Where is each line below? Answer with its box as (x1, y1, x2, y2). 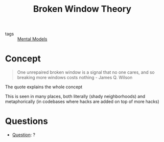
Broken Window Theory (33, 3, 132, 15)
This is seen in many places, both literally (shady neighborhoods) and (5, 94, 145, 100)
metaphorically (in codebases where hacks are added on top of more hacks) (5, 99, 160, 104)
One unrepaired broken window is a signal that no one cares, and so (17, 69, 155, 75)
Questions (5, 116, 48, 127)
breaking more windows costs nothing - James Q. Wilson (17, 75, 133, 81)
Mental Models (17, 36, 47, 42)
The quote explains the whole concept (5, 84, 83, 90)
